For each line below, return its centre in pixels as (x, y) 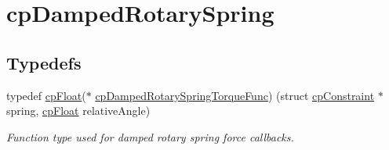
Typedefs (44, 62)
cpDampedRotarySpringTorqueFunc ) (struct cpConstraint (235, 95)
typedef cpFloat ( (46, 95)
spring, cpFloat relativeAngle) (78, 111)
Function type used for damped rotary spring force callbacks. (150, 136)
